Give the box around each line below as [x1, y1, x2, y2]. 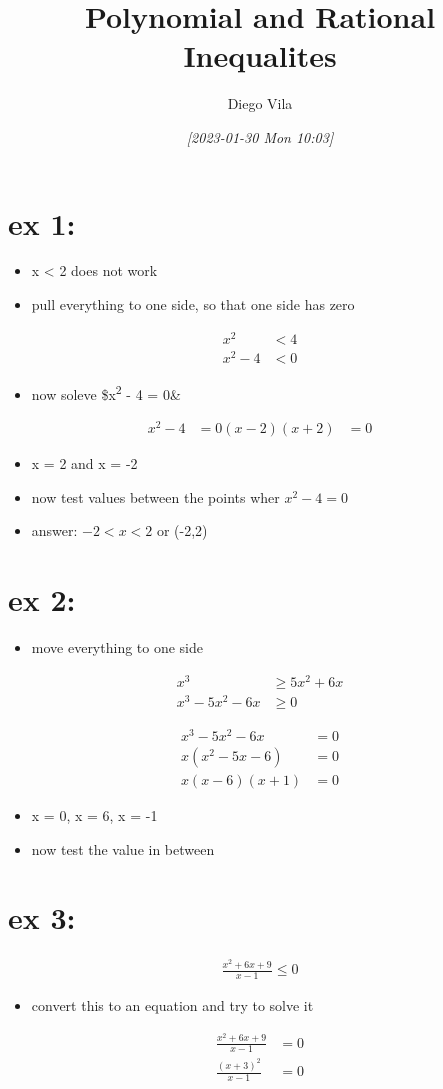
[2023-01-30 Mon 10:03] [186, 126, 334, 147]
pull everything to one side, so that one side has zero [31, 294, 355, 315]
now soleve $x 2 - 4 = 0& [31, 380, 181, 404]
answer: [31, 520, 78, 541]
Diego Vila [227, 93, 293, 114]
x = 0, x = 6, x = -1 [31, 805, 158, 826]
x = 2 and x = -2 [31, 453, 138, 474]
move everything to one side [31, 637, 204, 658]
